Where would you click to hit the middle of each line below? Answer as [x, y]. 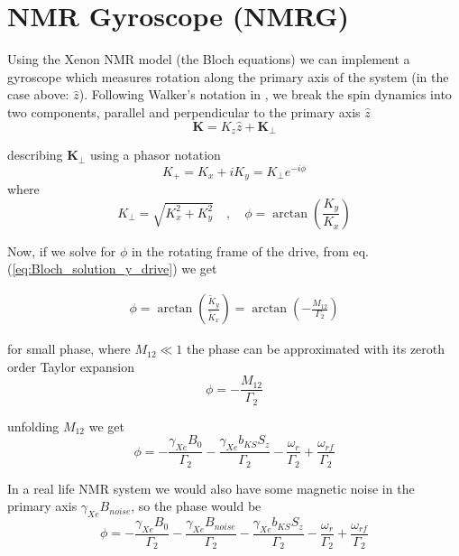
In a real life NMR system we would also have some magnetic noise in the [211, 488]
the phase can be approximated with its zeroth [316, 349]
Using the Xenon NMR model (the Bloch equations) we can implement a [209, 59]
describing [35, 155]
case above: [38, 94]
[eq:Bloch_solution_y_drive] [92, 269]
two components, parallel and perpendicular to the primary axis [184, 111]
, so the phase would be [196, 506]
